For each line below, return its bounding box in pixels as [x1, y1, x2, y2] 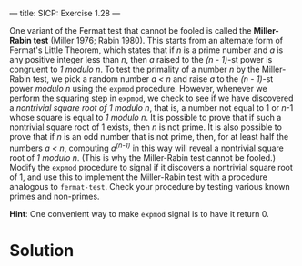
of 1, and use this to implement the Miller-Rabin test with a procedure [9, 172, 268, 182]
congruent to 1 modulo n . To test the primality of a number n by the [9, 64, 260, 74]
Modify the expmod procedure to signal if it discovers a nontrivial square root [9, 162, 294, 172]
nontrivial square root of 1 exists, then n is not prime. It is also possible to [9, 122, 282, 133]
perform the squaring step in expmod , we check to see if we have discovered [9, 93, 294, 103]
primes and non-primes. [9, 191, 100, 202]
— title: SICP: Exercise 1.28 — [9, 8, 121, 18]
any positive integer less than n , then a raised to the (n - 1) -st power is [9, 54, 273, 64]
